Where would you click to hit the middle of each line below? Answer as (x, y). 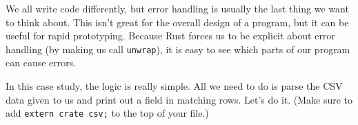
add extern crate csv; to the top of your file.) (107, 113)
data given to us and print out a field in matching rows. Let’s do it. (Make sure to (179, 99)
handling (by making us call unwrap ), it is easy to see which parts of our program (178, 49)
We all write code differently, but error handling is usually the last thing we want (177, 8)
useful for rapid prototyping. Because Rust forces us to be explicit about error (170, 36)
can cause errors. (41, 62)
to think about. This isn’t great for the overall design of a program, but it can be (177, 22)
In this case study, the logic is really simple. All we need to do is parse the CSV (174, 86)
